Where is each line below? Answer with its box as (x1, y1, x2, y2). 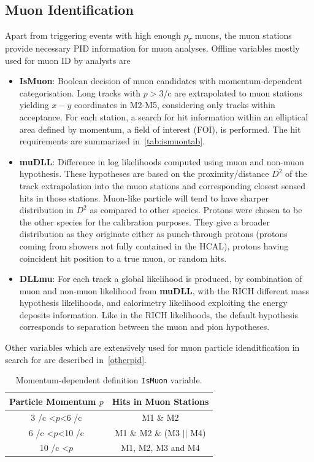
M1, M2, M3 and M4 (121, 441, 200, 454)
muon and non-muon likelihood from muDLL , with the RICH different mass (19, 284, 309, 297)
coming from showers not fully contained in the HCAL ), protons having (19, 239, 289, 252)
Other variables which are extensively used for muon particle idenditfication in (5, 341, 300, 354)
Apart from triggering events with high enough (5, 29, 181, 42)
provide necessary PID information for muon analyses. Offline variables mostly (5, 42, 300, 54)
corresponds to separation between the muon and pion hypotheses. (19, 320, 270, 333)
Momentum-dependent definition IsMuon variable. (15, 374, 202, 386)
